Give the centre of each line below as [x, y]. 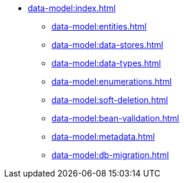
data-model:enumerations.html [112, 81]
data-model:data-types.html [106, 63]
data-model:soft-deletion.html [110, 100]
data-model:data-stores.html [107, 45]
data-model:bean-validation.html [115, 118]
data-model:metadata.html [103, 137]
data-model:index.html [72, 8]
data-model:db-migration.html [110, 155]
